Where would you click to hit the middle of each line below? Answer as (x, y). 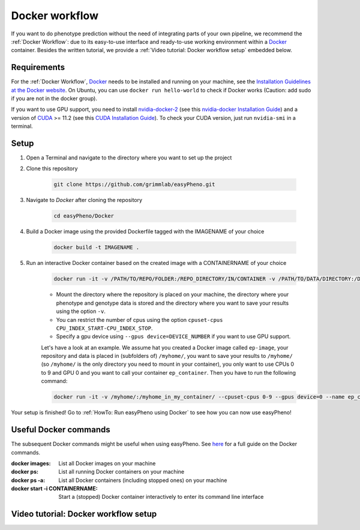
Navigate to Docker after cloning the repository (84, 200)
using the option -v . (81, 311)
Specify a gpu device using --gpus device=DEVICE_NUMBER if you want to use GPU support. (173, 336)
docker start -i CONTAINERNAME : (55, 489)
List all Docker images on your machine (107, 463)
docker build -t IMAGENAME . (97, 248)
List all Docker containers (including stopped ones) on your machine (143, 480)
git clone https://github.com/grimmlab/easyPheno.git (134, 185)
